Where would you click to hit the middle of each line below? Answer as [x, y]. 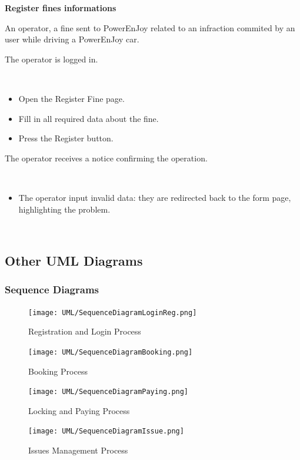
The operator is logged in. [51, 59]
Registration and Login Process [85, 331]
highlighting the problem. [64, 209]
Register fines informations [61, 8]
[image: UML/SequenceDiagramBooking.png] [111, 352]
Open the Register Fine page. [71, 98]
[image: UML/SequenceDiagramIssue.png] [106, 431]
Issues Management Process [78, 450]
